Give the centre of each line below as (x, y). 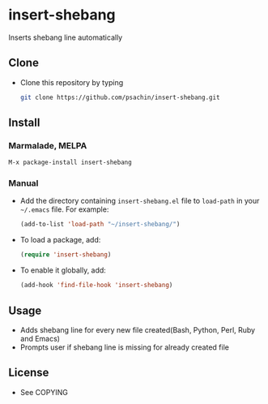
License (29, 373)
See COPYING (44, 392)
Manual (23, 183)
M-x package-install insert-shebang (70, 163)
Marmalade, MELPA (48, 145)
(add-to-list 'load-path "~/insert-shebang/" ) (100, 225)
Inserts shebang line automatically (66, 37)
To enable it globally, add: (63, 270)
